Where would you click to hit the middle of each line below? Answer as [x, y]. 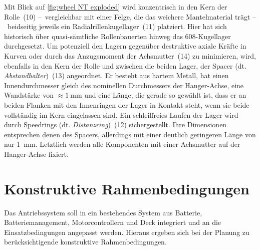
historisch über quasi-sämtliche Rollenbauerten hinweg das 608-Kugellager [117, 36]
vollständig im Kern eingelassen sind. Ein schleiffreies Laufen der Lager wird [121, 114]
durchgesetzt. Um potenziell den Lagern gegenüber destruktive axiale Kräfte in [125, 46]
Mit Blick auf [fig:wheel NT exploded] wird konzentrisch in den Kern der [116, 7]
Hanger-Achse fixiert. [36, 154]
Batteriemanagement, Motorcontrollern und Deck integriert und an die [113, 222]
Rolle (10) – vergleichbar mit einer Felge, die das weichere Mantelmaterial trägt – [130, 16]
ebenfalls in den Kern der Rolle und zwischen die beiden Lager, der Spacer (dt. [125, 65]
